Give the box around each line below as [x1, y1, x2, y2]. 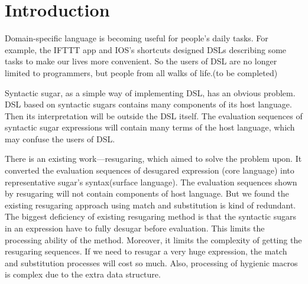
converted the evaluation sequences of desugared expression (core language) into [5, 164, 294, 177]
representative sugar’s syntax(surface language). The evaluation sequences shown [5, 175, 297, 188]
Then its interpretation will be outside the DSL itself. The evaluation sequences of [5, 109, 303, 122]
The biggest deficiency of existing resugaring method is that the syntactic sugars [5, 210, 296, 223]
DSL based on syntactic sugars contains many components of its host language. [5, 98, 292, 110]
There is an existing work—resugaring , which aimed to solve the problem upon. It [5, 152, 302, 165]
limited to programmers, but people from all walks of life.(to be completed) [5, 66, 278, 79]
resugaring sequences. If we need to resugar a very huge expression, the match [5, 245, 287, 257]
